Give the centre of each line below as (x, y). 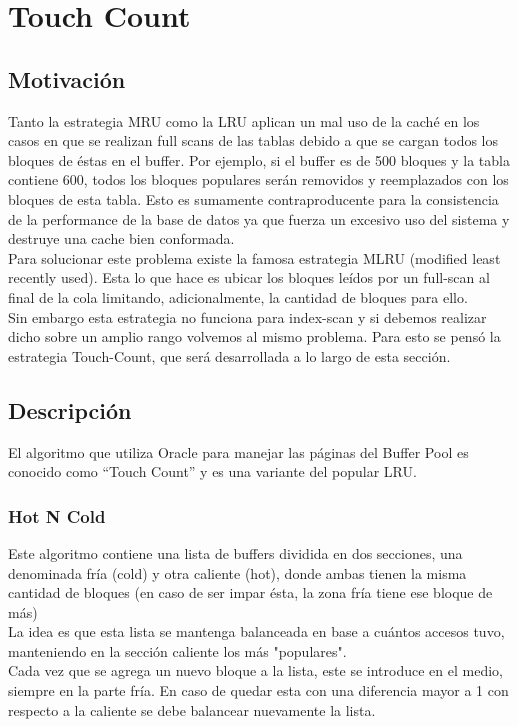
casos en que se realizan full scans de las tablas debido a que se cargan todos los (253, 140)
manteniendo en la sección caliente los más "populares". (177, 650)
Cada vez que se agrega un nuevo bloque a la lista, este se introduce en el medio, (255, 670)
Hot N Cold (57, 515)
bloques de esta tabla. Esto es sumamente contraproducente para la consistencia (253, 198)
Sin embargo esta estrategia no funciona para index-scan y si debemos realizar (247, 316)
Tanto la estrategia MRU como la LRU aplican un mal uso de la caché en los (244, 120)
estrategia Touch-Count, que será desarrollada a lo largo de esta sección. (229, 355)
